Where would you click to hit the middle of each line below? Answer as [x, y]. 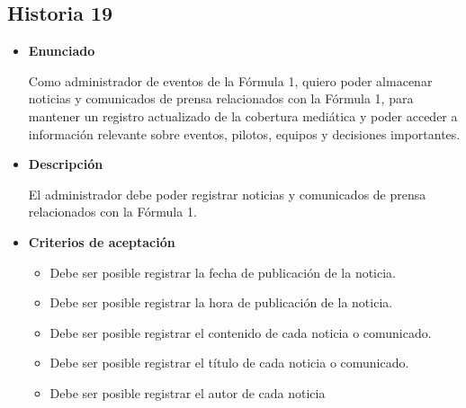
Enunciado [62, 51]
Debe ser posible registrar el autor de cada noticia [188, 392]
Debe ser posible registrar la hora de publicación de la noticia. [221, 302]
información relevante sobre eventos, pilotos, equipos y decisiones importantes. [244, 133]
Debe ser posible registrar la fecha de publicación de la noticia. [223, 272]
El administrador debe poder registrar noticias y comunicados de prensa [227, 194]
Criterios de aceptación [102, 241]
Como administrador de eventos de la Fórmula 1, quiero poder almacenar [230, 80]
